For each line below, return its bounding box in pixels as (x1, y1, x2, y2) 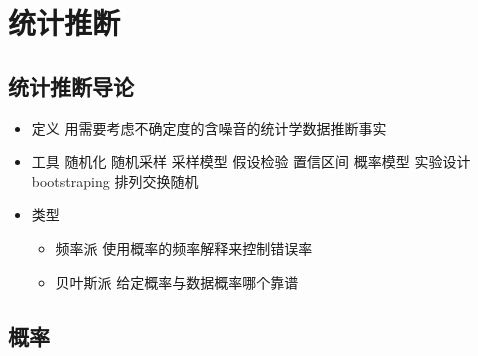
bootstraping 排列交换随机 (31, 170, 199, 191)
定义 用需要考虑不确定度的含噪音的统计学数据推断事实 (31, 117, 387, 138)
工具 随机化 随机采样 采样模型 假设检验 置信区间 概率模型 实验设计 (31, 151, 471, 172)
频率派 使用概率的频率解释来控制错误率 (55, 237, 313, 258)
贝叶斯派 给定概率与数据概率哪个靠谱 (55, 271, 299, 292)
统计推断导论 (8, 70, 134, 101)
